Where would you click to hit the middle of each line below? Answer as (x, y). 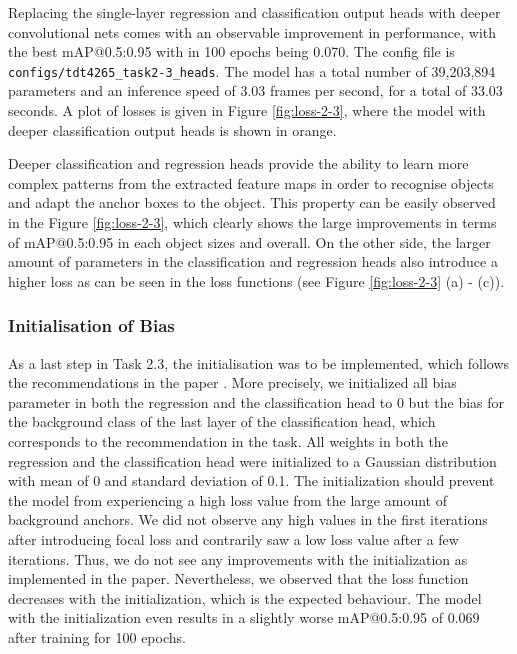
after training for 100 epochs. (97, 636)
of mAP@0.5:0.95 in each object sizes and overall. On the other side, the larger (249, 241)
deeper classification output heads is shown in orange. (172, 129)
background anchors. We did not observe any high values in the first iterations (248, 519)
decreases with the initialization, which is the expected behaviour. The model (245, 597)
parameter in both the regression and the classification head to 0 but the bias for (256, 401)
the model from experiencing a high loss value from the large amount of (227, 499)
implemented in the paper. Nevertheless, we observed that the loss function (238, 578)
